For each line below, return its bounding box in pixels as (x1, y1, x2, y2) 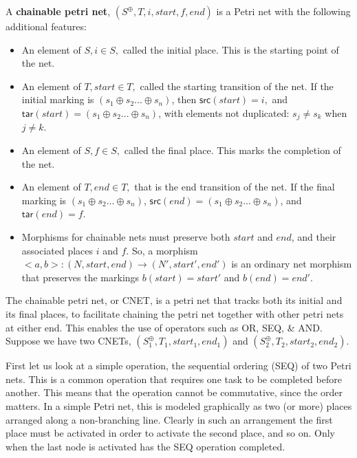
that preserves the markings (21, 270, 140, 284)
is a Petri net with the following (216, 4, 351, 18)
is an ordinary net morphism (231, 257, 352, 271)
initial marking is (21, 92, 94, 107)
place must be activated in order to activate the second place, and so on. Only (6, 426, 335, 440)
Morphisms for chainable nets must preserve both (21, 229, 230, 243)
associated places (21, 243, 94, 257)
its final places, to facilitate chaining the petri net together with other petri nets (6, 306, 344, 320)
